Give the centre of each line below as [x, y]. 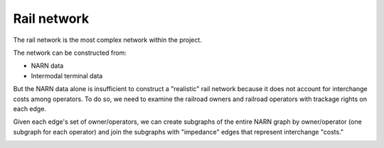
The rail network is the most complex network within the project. [107, 40]
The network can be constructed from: [70, 53]
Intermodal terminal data [67, 75]
